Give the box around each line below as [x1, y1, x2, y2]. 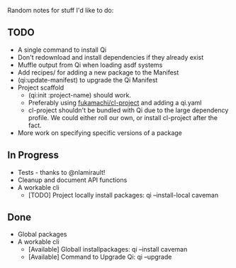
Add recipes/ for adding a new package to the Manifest [17, 68, 179, 77]
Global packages [17, 230, 67, 239]
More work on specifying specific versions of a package [17, 128, 183, 137]
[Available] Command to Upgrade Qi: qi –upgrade [28, 252, 172, 262]
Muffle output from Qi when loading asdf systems [17, 60, 163, 69]
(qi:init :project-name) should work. [28, 90, 131, 99]
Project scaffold [17, 83, 64, 92]
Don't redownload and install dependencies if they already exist [17, 53, 204, 61]
